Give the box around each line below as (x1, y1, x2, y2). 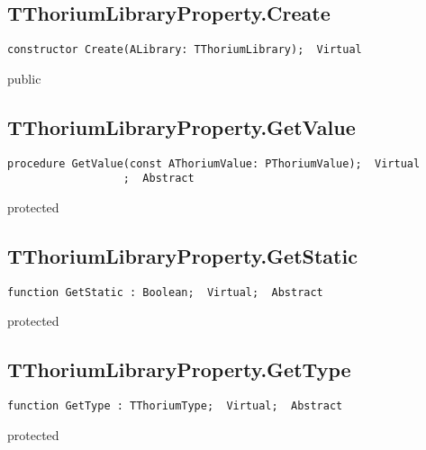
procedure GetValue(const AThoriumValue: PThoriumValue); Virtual (7, 157, 421, 170)
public (7, 68, 41, 87)
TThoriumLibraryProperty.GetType (7, 355, 351, 383)
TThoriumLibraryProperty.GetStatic (7, 241, 358, 269)
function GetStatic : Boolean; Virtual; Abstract (7, 285, 323, 299)
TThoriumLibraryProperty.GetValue (7, 112, 356, 140)
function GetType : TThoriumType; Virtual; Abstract (7, 400, 343, 413)
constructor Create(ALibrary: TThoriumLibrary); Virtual (7, 43, 362, 57)
